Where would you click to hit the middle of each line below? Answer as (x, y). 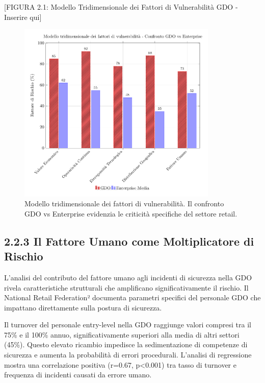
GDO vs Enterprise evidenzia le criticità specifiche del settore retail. (131, 213)
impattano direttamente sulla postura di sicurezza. (83, 307)
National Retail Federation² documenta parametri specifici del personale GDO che (132, 297)
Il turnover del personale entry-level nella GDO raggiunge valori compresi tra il (128, 325)
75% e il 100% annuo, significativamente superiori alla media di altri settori (122, 334)
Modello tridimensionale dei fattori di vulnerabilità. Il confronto (124, 204)
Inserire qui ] (23, 17)
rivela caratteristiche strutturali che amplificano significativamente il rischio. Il (126, 287)
